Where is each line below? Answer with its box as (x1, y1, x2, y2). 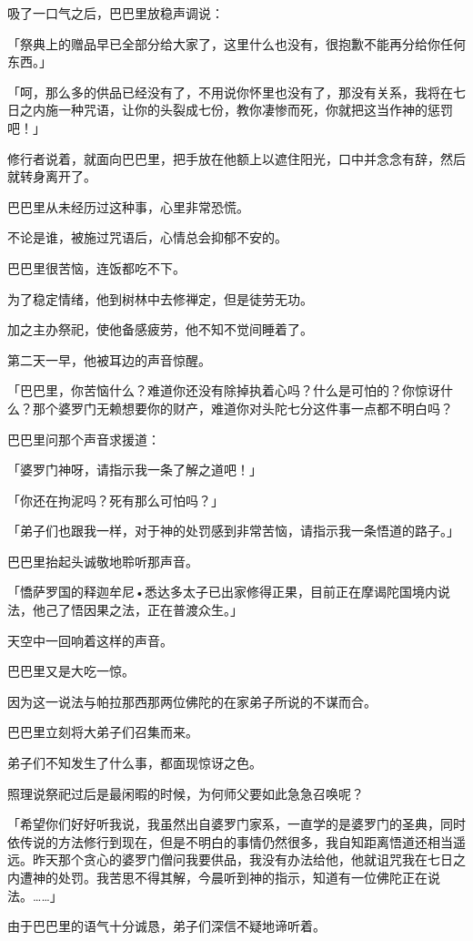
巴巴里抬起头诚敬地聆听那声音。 (7, 551, 198, 570)
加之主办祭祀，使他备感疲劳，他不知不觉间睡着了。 (7, 320, 313, 339)
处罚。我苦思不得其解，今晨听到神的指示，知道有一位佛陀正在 (57, 868, 428, 886)
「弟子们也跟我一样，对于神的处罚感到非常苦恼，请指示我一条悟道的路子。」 (7, 521, 459, 540)
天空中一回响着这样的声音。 (7, 630, 173, 649)
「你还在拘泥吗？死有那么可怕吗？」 (7, 490, 224, 509)
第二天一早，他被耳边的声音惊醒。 (7, 350, 211, 369)
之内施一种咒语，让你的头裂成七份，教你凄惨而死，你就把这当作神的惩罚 (19, 100, 453, 119)
